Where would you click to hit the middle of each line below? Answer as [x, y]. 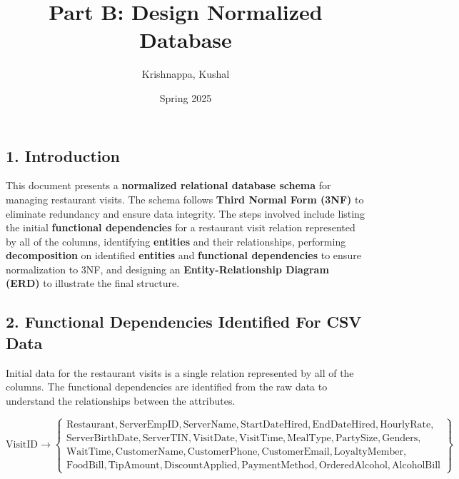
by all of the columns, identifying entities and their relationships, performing [176, 241]
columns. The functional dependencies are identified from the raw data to [167, 387]
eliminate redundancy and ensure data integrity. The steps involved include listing [185, 213]
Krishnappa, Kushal [186, 74]
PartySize [357, 438]
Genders [400, 438]
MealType [309, 438]
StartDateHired [274, 424]
